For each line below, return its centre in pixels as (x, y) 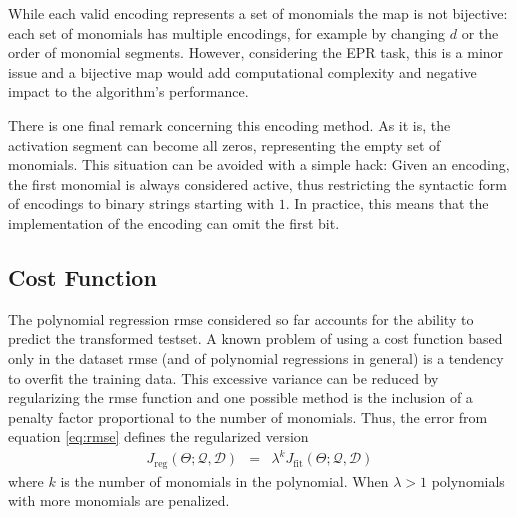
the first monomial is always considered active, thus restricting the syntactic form (257, 183)
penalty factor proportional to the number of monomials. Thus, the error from (248, 416)
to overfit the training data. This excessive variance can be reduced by (223, 377)
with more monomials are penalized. (119, 500)
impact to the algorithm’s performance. (128, 91)
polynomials (468, 480)
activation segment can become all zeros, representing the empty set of (224, 144)
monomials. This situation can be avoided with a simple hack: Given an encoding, (259, 164)
